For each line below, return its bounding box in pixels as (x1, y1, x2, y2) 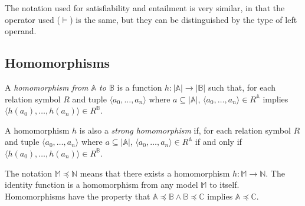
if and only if (195, 135, 242, 148)
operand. (5, 25, 37, 37)
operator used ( (5, 13, 60, 25)
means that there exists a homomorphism (80, 167, 230, 179)
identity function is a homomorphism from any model (5, 178, 198, 191)
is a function (117, 81, 162, 93)
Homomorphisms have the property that (5, 190, 150, 202)
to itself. (209, 178, 240, 191)
